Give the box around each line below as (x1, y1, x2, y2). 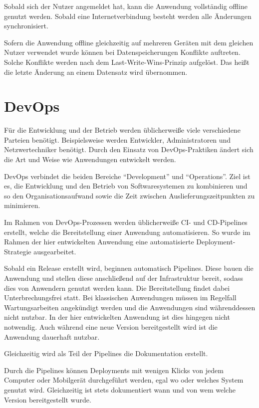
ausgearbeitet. (33, 246, 76, 256)
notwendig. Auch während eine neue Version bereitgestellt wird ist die (4, 321, 218, 332)
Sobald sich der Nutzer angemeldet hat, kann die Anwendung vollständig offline (4, 1, 248, 11)
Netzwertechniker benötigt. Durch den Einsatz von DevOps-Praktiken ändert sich (4, 144, 254, 155)
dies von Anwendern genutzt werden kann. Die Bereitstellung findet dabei (4, 282, 230, 293)
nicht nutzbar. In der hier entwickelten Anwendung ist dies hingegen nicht (4, 312, 230, 322)
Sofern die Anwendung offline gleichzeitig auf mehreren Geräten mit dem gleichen (4, 37, 254, 47)
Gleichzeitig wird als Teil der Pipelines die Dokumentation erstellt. (4, 348, 208, 359)
